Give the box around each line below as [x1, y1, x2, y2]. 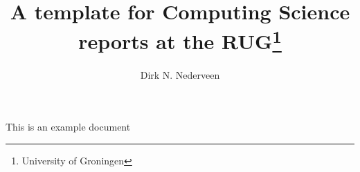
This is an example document [6, 120, 131, 134]
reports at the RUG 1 [78, 24, 282, 55]
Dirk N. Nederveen [140, 67, 220, 82]
